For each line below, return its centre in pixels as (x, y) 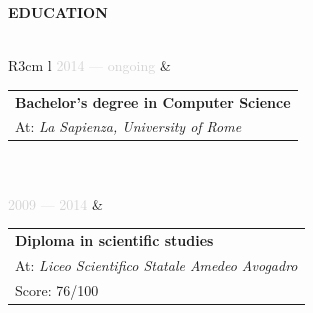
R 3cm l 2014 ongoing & (89, 65)
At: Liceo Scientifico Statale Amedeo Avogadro (156, 264)
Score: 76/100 (57, 289)
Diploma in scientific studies (114, 240)
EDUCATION (58, 12)
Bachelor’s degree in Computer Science (153, 101)
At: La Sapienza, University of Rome (128, 126)
